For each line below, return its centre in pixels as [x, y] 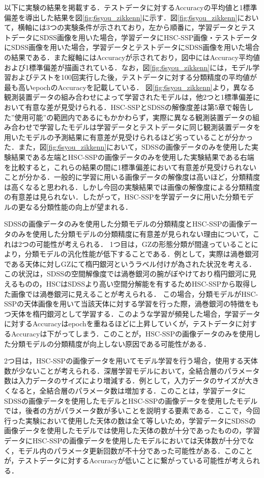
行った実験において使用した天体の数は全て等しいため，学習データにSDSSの [130, 420]
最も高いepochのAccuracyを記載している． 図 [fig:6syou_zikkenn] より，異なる [129, 87]
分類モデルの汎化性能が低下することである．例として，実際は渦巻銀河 [142, 254]
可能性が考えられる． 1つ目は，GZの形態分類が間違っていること [143, 244]
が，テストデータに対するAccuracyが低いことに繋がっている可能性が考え [125, 460]
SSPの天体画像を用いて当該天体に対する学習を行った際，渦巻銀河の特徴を [128, 304]
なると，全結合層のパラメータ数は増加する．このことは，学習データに [128, 390]
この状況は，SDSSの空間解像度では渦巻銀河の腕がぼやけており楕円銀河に [127, 274]
